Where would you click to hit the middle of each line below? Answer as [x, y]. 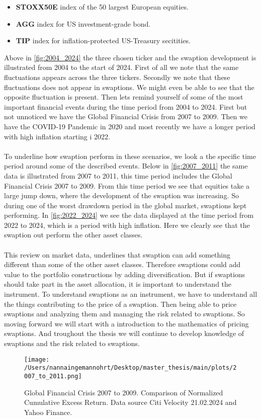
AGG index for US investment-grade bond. [83, 23]
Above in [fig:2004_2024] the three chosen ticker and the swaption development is [130, 57]
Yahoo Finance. [48, 412]
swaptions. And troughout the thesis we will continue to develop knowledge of [124, 333]
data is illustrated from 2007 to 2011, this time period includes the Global [118, 175]
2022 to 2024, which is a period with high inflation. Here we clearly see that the [127, 225]
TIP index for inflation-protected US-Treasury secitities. [103, 40]
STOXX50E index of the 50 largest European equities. [102, 7]
